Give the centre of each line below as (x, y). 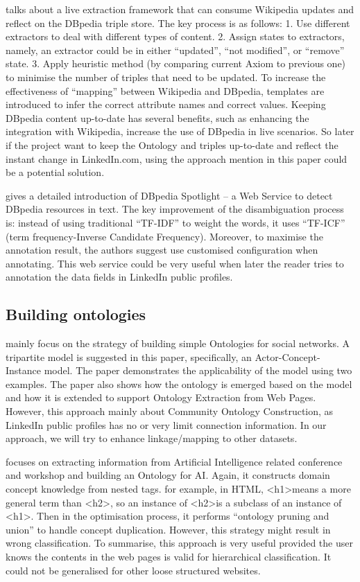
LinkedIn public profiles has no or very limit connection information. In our (166, 424)
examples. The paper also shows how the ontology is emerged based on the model (179, 383)
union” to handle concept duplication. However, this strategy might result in (168, 529)
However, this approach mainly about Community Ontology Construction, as (170, 411)
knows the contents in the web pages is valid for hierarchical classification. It (169, 556)
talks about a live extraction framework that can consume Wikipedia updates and (180, 9)
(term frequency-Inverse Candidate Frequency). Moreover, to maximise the (164, 236)
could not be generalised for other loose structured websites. (133, 570)
